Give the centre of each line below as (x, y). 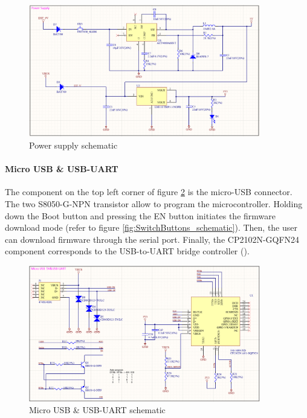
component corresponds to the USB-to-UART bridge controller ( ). (127, 251)
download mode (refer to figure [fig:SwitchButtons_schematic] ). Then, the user (151, 227)
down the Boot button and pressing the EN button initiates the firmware (140, 215)
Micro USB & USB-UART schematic (97, 410)
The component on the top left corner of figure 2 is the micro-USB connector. (149, 192)
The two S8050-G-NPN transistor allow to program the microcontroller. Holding (154, 203)
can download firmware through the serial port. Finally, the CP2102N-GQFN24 (152, 239)
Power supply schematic (73, 145)
